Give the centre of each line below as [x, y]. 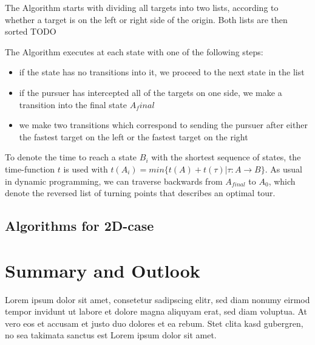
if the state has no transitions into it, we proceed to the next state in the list [162, 72]
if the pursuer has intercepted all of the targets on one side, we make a [151, 92]
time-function [30, 169]
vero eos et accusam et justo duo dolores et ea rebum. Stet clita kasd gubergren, [154, 323]
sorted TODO [31, 31]
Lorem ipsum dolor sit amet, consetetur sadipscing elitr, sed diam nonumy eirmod [157, 299]
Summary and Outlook [103, 270]
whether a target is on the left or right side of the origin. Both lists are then [146, 19]
